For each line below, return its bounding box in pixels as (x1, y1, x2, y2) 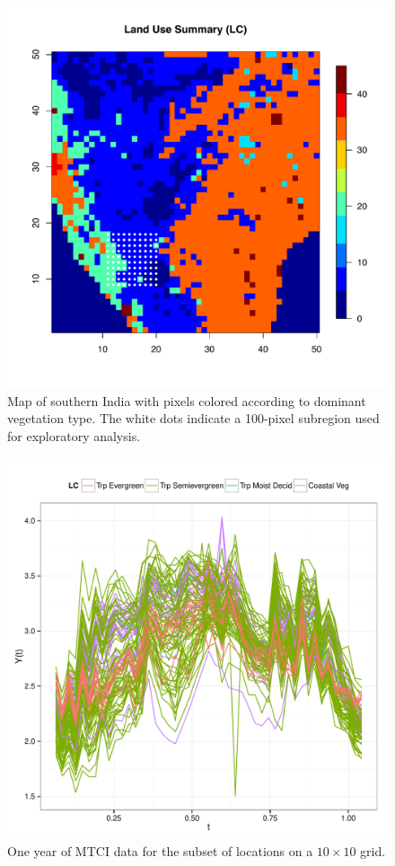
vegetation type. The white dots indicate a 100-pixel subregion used (7, 409, 380, 428)
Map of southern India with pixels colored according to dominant (7, 391, 366, 410)
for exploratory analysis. (7, 426, 141, 445)
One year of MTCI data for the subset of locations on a (7, 841, 313, 860)
